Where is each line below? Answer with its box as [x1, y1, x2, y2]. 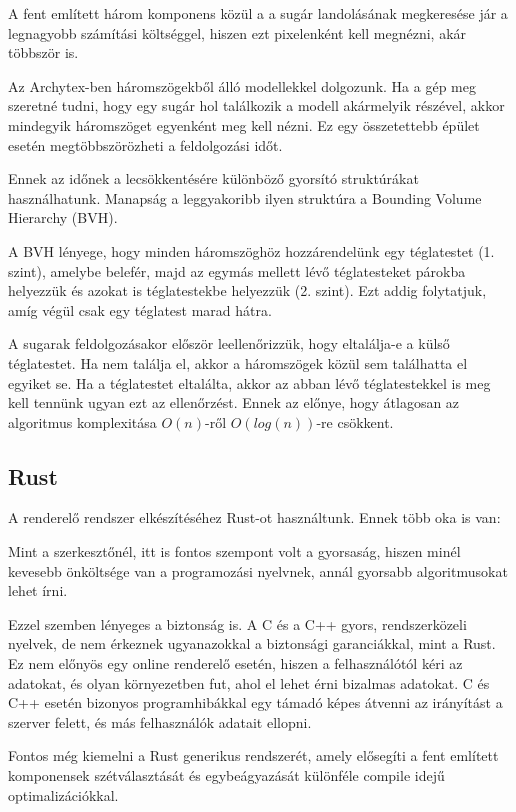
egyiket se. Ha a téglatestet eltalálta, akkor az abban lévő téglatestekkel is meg [8, 372, 491, 393]
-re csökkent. [316, 411, 394, 432]
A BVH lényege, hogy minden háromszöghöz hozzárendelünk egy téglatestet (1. [8, 240, 495, 261]
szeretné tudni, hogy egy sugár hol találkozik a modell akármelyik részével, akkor [8, 95, 505, 116]
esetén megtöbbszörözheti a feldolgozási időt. [8, 134, 283, 155]
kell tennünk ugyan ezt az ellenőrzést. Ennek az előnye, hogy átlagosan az [8, 392, 460, 413]
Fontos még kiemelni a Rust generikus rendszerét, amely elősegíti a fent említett [8, 745, 499, 766]
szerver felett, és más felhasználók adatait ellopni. [8, 711, 312, 732]
